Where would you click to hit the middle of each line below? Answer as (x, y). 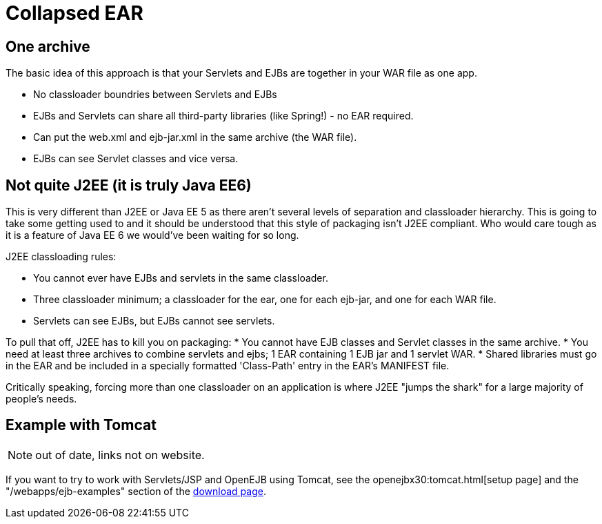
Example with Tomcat (81, 425)
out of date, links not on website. (120, 455)
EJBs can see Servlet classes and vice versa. (136, 159)
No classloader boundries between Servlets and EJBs (155, 95)
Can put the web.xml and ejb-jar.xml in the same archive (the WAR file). (195, 137)
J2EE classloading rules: (61, 257)
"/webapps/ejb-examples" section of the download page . (136, 491)
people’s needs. (41, 399)
